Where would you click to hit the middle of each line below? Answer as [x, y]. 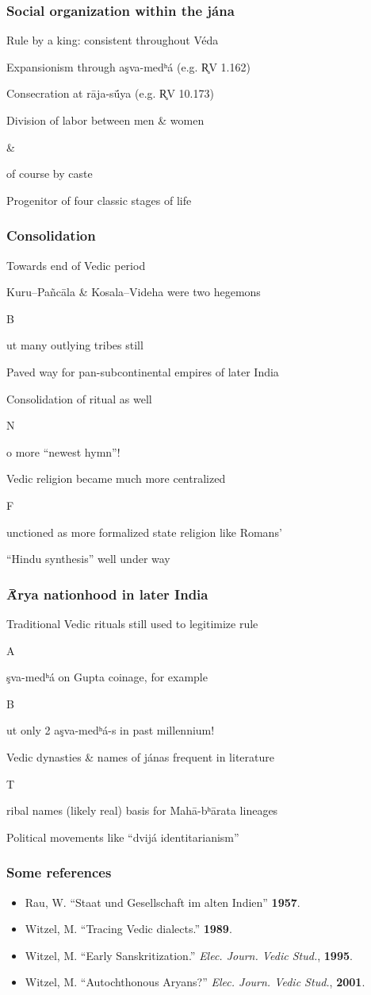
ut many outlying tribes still [75, 345]
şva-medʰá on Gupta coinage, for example [107, 677]
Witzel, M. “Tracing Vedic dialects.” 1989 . [128, 929]
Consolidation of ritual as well [79, 398]
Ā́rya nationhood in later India [107, 594]
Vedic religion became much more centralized [116, 478]
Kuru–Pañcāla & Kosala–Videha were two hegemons [134, 292]
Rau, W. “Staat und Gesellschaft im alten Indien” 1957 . [163, 902]
